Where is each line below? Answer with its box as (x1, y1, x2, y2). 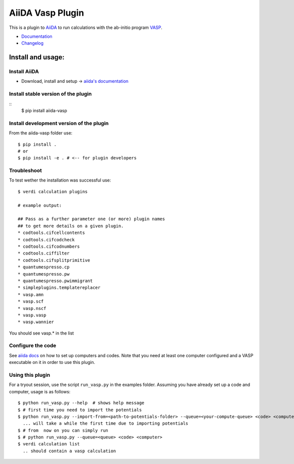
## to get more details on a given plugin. (18, 223, 124, 229)
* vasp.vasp (18, 312, 47, 318)
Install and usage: (9, 53, 65, 61)
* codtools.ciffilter (18, 251, 70, 256)
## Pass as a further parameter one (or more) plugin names (18, 216, 165, 222)
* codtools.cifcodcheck (18, 237, 75, 242)
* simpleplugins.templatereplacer (18, 285, 100, 290)
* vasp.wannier (18, 319, 54, 325)
